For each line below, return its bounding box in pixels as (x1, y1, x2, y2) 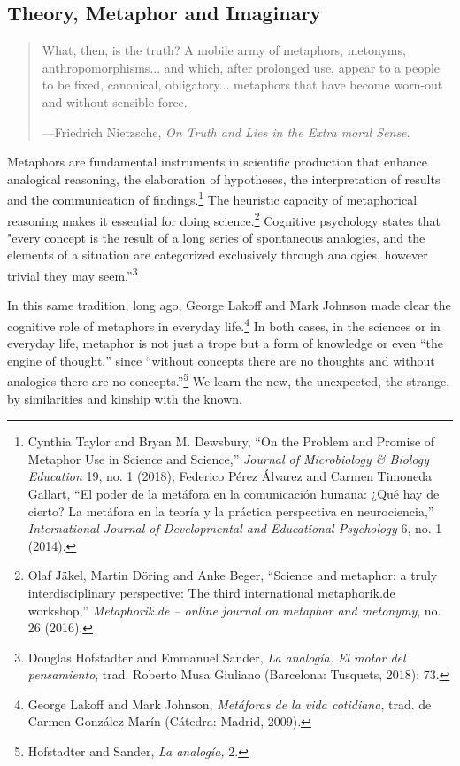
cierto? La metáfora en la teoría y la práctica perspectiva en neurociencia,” (27, 501, 434, 520)
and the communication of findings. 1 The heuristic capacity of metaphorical (7, 188, 418, 209)
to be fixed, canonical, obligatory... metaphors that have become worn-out (42, 75, 443, 94)
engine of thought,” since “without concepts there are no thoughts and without (7, 351, 435, 369)
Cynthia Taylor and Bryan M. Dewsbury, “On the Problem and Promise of (27, 432, 435, 451)
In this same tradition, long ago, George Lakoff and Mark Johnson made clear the (7, 296, 451, 314)
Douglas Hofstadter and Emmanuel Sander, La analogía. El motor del (27, 647, 406, 666)
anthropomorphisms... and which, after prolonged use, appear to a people (42, 58, 441, 76)
